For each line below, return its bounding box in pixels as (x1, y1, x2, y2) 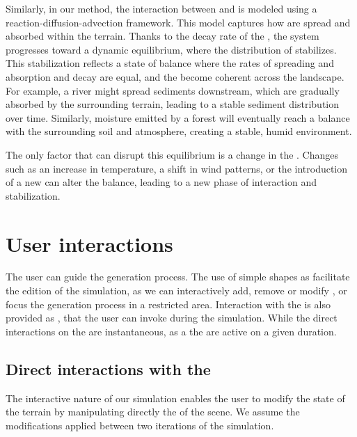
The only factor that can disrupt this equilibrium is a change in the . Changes (6, 147, 339, 161)
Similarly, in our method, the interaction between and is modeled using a (6, 1, 317, 15)
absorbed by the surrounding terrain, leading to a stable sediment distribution (6, 97, 340, 111)
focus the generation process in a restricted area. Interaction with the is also (6, 296, 331, 311)
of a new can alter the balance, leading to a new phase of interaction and (6, 175, 317, 189)
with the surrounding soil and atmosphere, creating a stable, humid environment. (6, 124, 352, 138)
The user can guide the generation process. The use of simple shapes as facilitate (6, 269, 350, 284)
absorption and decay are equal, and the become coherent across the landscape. (6, 69, 344, 84)
